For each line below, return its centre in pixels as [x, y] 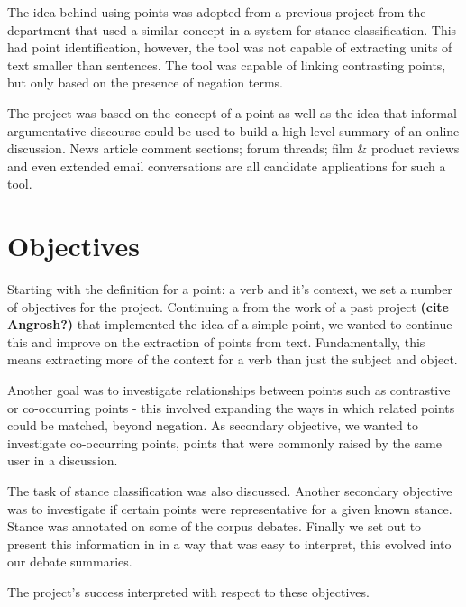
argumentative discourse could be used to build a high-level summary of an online [233, 130]
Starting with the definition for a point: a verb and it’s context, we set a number [230, 289]
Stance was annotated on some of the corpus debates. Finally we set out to [215, 526]
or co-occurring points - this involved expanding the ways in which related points [231, 407]
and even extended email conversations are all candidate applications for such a [227, 166]
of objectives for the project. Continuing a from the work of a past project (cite [228, 306]
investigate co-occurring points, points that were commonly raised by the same [224, 442]
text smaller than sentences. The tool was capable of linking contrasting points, [227, 64]
